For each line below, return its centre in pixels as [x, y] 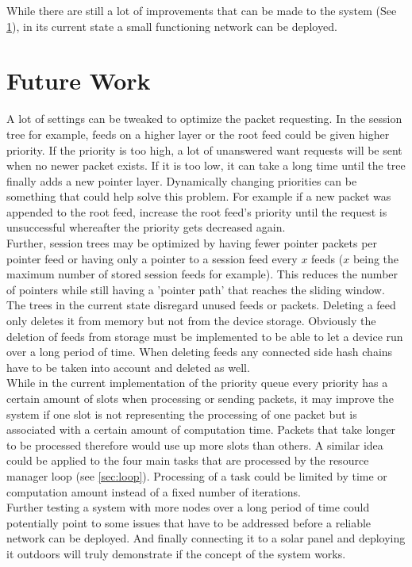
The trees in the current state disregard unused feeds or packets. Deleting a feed [201, 305]
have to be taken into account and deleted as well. [128, 367]
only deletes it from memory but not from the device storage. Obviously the [191, 321]
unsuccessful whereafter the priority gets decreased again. [146, 227]
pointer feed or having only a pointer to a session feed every [152, 258]
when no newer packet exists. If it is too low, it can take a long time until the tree [206, 165]
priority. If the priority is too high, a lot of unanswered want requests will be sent [204, 149]
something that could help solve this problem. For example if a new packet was [199, 196]
